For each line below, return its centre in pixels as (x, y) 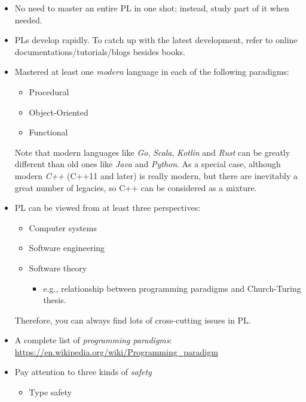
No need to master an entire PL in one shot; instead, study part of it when (152, 8)
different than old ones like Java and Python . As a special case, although (148, 164)
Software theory (58, 268)
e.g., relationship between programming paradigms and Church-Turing (172, 288)
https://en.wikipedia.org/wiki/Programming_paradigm (116, 351)
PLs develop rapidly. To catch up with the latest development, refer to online (156, 40)
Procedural (49, 91)
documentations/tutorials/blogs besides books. (100, 51)
